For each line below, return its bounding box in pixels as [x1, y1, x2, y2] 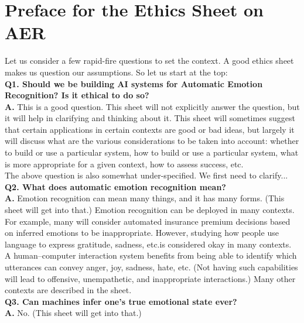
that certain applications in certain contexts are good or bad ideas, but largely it [5, 123, 295, 135]
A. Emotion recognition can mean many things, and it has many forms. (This [5, 192, 285, 204]
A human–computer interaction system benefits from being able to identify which [5, 249, 297, 262]
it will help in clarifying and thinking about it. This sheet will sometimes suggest [5, 112, 295, 124]
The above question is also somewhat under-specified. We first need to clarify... [5, 169, 288, 181]
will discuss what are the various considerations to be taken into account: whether [5, 135, 299, 147]
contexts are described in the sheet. [5, 284, 132, 296]
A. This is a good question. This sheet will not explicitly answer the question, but [5, 100, 300, 112]
